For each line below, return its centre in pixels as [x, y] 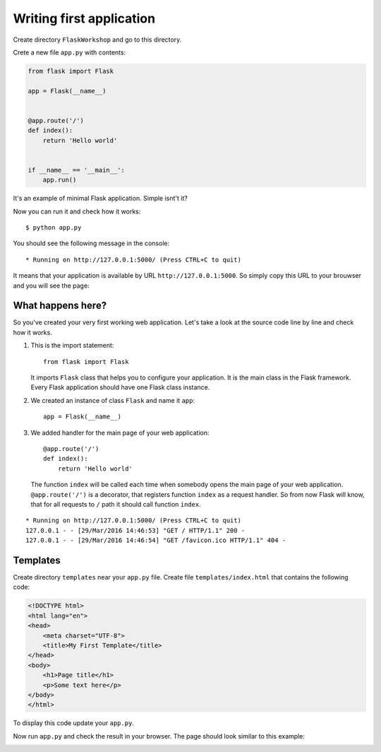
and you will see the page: [51, 286]
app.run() [60, 180]
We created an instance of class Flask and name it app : [113, 400]
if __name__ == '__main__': [76, 170]
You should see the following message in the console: [91, 243]
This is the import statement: [72, 346]
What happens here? [60, 306]
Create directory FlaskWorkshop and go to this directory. [97, 40]
